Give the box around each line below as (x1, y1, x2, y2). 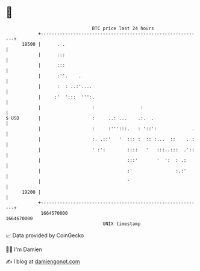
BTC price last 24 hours (92, 25, 154, 31)
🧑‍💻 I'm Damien (5, 246, 43, 253)
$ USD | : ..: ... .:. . (5, 115, 154, 121)
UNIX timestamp (102, 220, 141, 227)
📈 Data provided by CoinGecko (5, 232, 84, 239)
